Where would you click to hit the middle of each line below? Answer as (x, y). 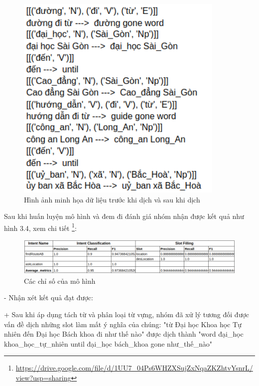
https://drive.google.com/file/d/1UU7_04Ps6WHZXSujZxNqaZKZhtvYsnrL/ (134, 368)
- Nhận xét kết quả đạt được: (49, 297)
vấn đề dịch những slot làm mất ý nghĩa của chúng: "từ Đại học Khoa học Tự (123, 324)
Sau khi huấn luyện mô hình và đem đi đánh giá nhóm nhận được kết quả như (124, 216)
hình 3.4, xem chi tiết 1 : (40, 227)
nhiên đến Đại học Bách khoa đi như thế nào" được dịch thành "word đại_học (124, 334)
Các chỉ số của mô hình (60, 281)
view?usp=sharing (43, 378)
